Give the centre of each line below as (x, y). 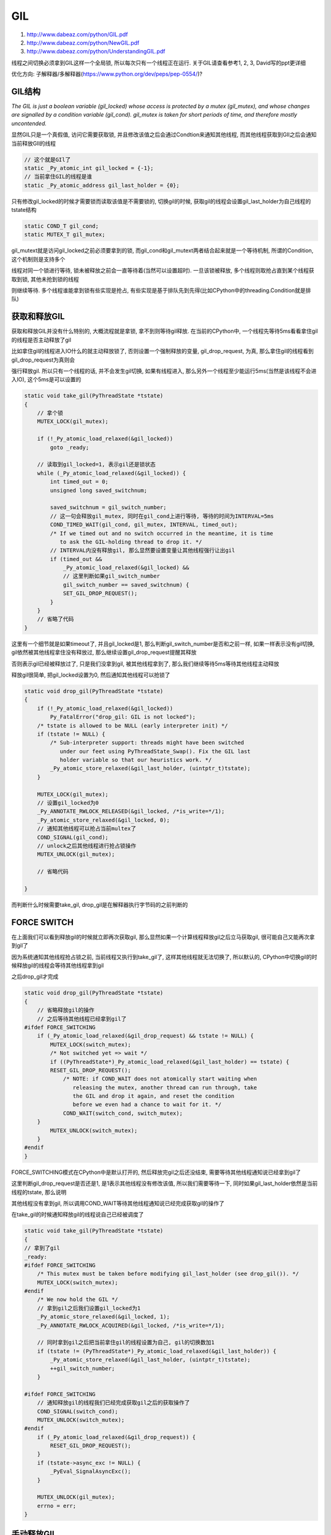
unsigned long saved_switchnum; (98, 490)
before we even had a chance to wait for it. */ (147, 1105)
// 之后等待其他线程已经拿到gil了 (82, 1019)
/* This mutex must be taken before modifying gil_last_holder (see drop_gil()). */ (168, 1274)
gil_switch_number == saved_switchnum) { (126, 585)
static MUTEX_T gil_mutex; (65, 235)
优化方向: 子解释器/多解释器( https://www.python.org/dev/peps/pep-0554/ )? (107, 74)
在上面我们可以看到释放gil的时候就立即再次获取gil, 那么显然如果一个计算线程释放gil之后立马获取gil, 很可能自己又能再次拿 (163, 937)
